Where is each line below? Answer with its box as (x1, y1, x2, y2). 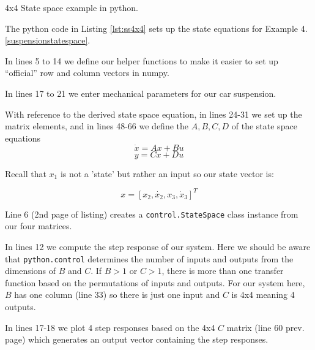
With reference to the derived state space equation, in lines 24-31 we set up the (5, 107, 302, 120)
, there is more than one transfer (161, 264, 284, 277)
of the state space (231, 120, 297, 132)
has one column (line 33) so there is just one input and (14, 288, 220, 301)
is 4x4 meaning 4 (231, 288, 295, 301)
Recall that (5, 167, 46, 180)
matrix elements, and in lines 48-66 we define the (5, 120, 188, 132)
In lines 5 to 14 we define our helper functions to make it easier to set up (5, 54, 278, 67)
